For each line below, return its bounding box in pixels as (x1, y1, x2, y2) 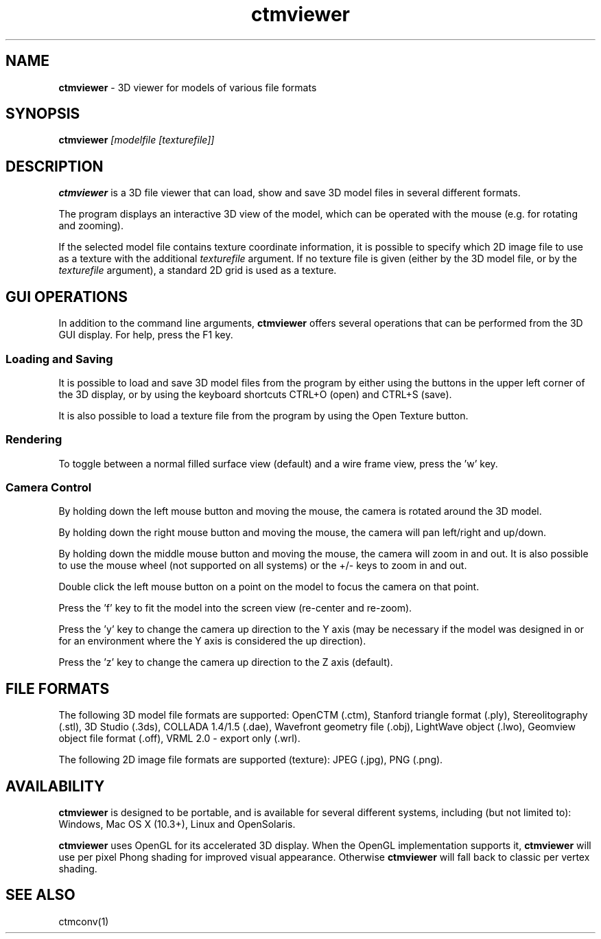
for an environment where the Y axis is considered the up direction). (58, 635, 366, 647)
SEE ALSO (5, 886, 75, 904)
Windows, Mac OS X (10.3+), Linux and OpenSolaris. (58, 818, 296, 831)
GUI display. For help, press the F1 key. (58, 329, 233, 341)
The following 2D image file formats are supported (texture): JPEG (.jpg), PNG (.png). (58, 754, 443, 766)
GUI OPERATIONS (5, 288, 128, 305)
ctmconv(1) (58, 915, 109, 927)
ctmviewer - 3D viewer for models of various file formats (58, 81, 317, 93)
